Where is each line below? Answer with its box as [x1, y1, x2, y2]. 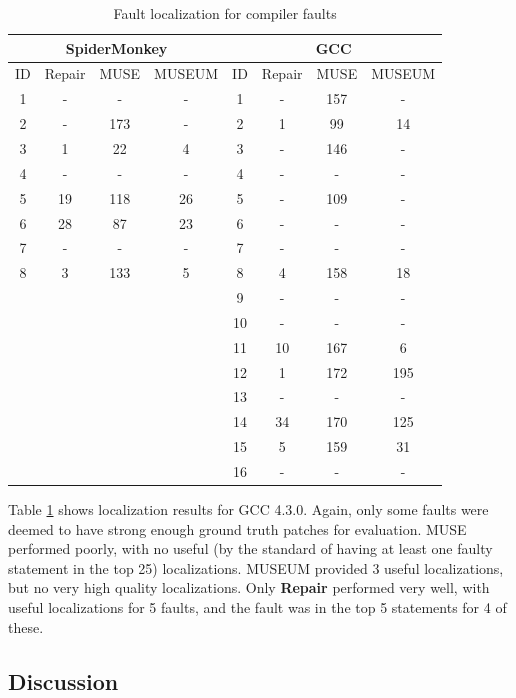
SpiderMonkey [65, 37, 168, 58]
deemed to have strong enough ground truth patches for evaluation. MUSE [8, 518, 467, 539]
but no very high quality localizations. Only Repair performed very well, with [8, 577, 490, 598]
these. [8, 616, 44, 637]
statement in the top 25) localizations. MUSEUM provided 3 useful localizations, [8, 557, 504, 578]
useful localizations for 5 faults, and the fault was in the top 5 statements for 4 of [8, 597, 507, 617]
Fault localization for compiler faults [113, 3, 337, 23]
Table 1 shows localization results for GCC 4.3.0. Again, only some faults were [8, 499, 489, 520]
